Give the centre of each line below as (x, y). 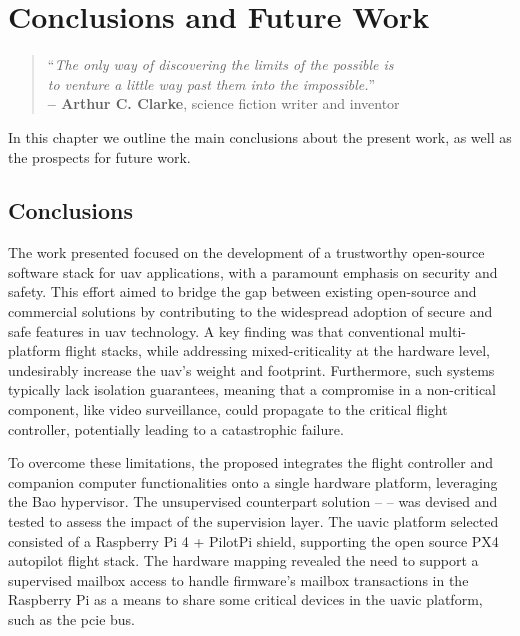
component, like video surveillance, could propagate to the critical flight (228, 409)
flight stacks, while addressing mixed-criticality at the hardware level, (277, 350)
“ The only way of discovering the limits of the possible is (220, 64)
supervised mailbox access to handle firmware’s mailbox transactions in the (238, 579)
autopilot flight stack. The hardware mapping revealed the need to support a (243, 560)
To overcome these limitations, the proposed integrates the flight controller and (251, 462)
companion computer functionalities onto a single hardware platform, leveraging (253, 481)
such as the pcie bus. (71, 618)
